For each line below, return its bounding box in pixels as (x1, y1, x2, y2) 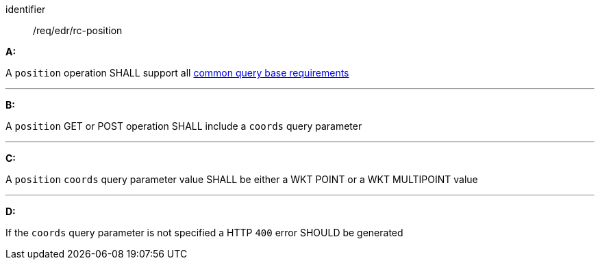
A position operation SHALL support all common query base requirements (5, 67, 349, 79)
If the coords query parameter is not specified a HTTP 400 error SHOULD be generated (5, 227, 403, 238)
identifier (5, 3, 46, 15)
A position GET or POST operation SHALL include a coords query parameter (5, 120, 362, 132)
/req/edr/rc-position (33, 25, 123, 36)
